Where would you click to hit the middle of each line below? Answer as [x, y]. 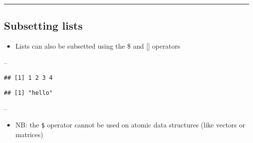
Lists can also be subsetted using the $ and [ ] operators [98, 46]
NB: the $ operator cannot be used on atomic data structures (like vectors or [130, 125]
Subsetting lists [43, 26]
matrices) [29, 134]
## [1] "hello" [28, 93]
